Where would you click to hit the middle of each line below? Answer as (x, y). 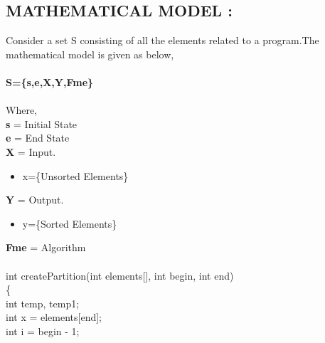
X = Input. (31, 151)
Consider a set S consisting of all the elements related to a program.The (162, 40)
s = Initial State (42, 123)
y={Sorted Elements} (70, 223)
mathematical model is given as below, (90, 54)
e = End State (38, 138)
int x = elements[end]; (54, 317)
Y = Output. (35, 200)
